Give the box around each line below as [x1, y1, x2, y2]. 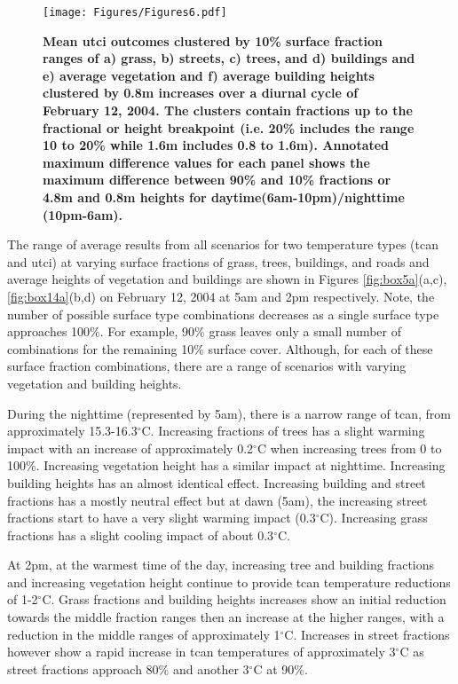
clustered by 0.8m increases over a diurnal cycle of [43, 83, 359, 102]
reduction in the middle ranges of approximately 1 [7, 625, 280, 643]
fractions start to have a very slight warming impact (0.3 [7, 508, 316, 527]
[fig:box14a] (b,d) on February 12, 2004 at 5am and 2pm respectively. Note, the [7, 287, 435, 305]
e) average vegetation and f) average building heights [43, 66, 375, 84]
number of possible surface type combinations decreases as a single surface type [7, 304, 439, 323]
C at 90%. [253, 659, 308, 678]
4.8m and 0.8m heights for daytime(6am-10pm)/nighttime [43, 188, 405, 206]
